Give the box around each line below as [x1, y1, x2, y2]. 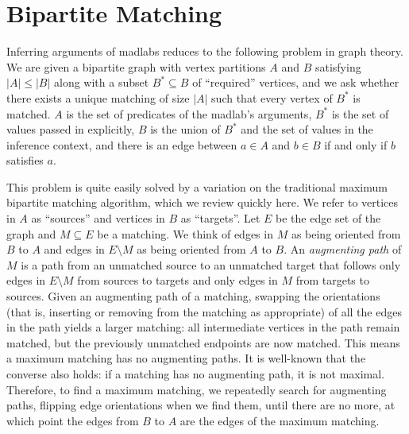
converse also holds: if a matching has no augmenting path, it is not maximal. [6, 366, 385, 382]
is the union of [150, 121, 221, 138]
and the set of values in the [241, 121, 373, 138]
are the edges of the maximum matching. [179, 412, 380, 428]
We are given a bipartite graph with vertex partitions [6, 58, 266, 75]
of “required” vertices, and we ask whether [192, 74, 399, 91]
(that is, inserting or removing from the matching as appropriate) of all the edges [6, 303, 402, 320]
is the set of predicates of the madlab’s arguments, [66, 105, 312, 122]
